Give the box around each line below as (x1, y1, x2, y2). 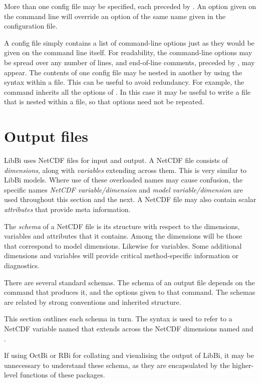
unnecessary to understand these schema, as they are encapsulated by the (4, 359, 230, 370)
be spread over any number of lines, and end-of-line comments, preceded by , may (4, 57, 255, 67)
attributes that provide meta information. (4, 204, 131, 215)
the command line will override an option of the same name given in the (4, 11, 225, 21)
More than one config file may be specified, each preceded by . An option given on (4, 1, 256, 11)
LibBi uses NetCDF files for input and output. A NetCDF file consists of (4, 155, 228, 165)
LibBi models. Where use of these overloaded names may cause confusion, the (4, 174, 243, 185)
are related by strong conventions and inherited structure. (4, 296, 181, 307)
